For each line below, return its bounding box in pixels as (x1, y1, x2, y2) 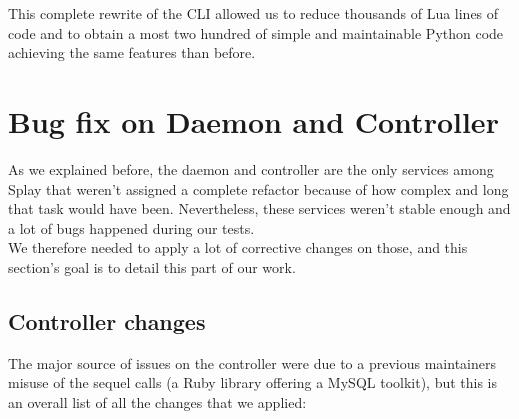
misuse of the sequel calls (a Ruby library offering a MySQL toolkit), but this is (8, 372, 498, 393)
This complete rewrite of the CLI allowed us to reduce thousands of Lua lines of (8, 3, 499, 23)
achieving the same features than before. (8, 42, 256, 63)
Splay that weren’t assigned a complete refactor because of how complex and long (8, 178, 509, 199)
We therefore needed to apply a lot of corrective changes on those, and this (8, 237, 468, 258)
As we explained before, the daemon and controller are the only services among (8, 158, 494, 179)
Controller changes (8, 305, 206, 336)
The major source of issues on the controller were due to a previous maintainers (8, 352, 496, 373)
